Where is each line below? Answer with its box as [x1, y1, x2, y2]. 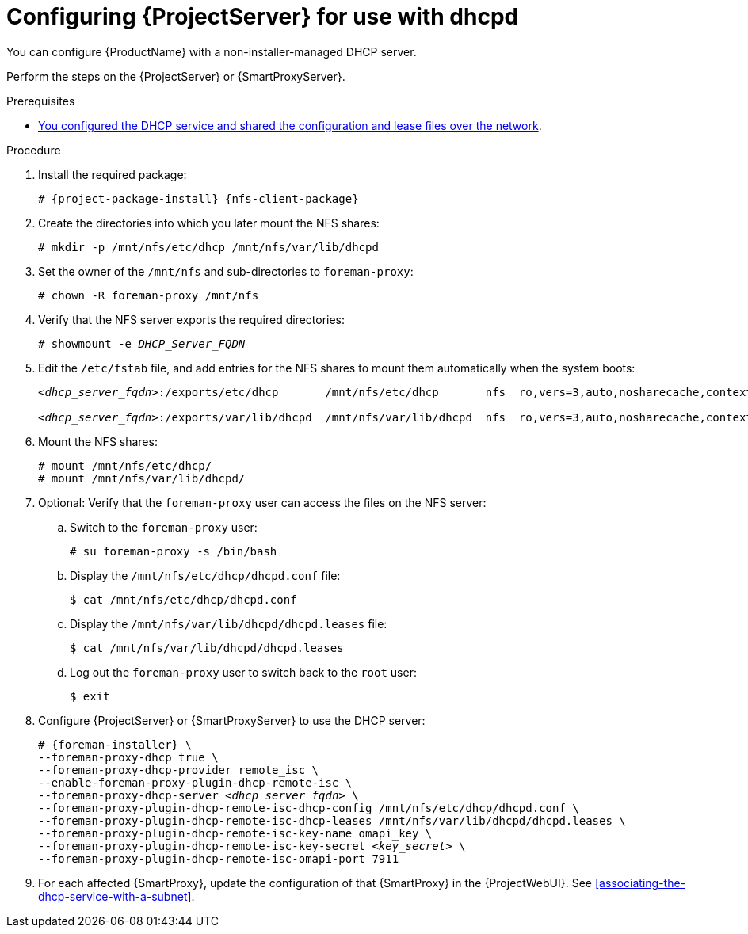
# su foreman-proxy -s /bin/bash [70, 544, 277, 558]
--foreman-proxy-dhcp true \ [38, 750, 219, 764]
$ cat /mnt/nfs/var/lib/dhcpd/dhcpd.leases [70, 641, 344, 654]
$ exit [70, 689, 110, 703]
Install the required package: [38, 167, 187, 181]
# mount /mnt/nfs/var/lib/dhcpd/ [38, 471, 246, 485]
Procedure [6, 143, 61, 157]
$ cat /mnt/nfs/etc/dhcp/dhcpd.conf [70, 593, 297, 606]
